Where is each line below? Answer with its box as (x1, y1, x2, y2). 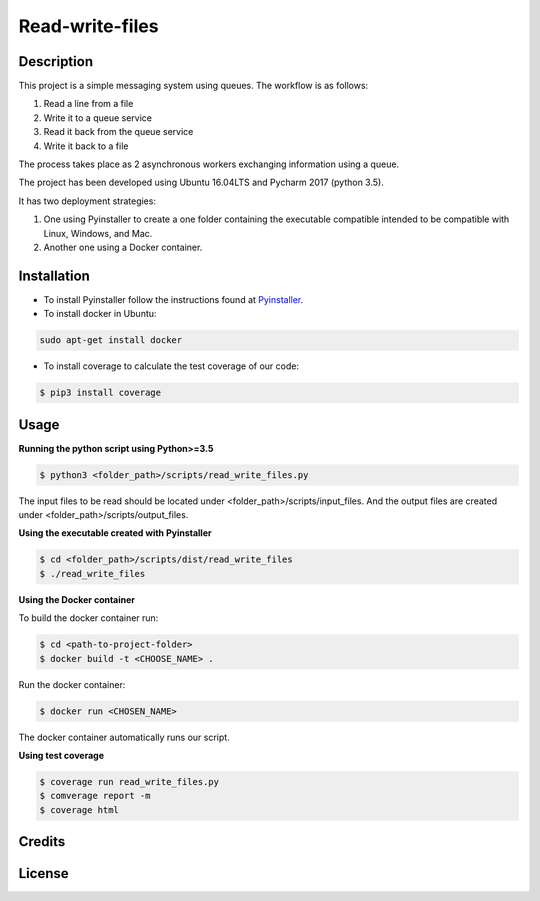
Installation (18, 267, 90, 284)
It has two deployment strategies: (18, 195, 157, 207)
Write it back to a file (43, 140, 129, 152)
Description (18, 53, 94, 70)
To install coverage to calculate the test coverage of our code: (43, 360, 300, 372)
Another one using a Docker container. (43, 241, 203, 253)
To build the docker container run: (18, 612, 159, 624)
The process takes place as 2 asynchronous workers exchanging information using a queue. (18, 158, 400, 170)
